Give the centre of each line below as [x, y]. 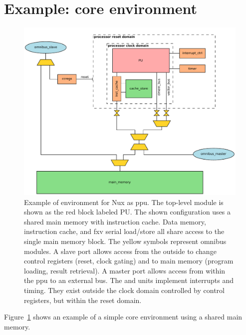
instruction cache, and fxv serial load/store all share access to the [124, 231]
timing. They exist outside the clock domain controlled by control [124, 290]
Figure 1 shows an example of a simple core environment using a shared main [123, 317]
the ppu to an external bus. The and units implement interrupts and [129, 280]
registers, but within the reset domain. [83, 300]
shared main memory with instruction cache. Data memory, [115, 221]
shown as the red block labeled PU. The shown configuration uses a [127, 212]
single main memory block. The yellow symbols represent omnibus [125, 241]
